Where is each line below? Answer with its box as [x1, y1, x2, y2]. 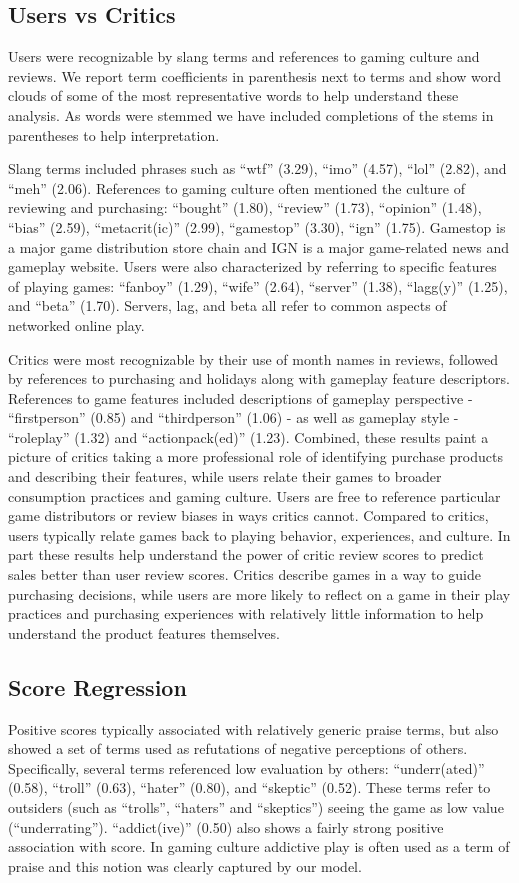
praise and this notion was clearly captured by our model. [8, 855, 362, 876]
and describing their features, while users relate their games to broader [8, 466, 442, 487]
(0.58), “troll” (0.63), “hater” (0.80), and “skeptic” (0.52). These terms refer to [8, 777, 491, 798]
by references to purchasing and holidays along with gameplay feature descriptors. [8, 368, 510, 389]
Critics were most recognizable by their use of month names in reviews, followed [8, 348, 499, 369]
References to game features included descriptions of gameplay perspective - [8, 387, 473, 408]
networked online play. [8, 314, 145, 335]
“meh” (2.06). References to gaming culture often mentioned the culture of [8, 177, 465, 198]
